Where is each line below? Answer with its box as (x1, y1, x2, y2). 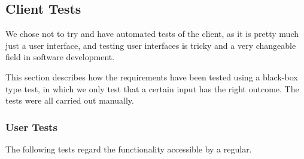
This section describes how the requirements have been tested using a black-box (5, 70, 298, 83)
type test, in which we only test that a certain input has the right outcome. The (5, 82, 299, 95)
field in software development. (5, 51, 115, 63)
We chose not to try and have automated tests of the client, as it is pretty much (5, 27, 299, 40)
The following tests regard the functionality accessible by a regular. (5, 142, 252, 155)
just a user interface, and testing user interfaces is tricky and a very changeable (5, 39, 296, 51)
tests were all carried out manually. (5, 94, 134, 107)
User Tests (5, 119, 57, 134)
